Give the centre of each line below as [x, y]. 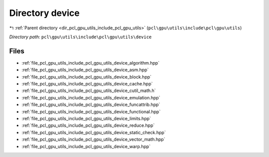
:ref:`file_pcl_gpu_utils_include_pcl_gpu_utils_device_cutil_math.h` [89, 91]
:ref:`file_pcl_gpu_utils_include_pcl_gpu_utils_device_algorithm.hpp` [90, 63]
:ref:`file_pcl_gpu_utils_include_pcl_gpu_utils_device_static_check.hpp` [94, 132]
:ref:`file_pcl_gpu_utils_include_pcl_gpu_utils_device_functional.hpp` [91, 111]
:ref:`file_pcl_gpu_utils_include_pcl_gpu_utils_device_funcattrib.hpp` [91, 105]
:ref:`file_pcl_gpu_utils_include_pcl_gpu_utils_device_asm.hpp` [85, 70]
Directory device [44, 13]
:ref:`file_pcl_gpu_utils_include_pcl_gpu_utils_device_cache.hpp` [87, 84]
